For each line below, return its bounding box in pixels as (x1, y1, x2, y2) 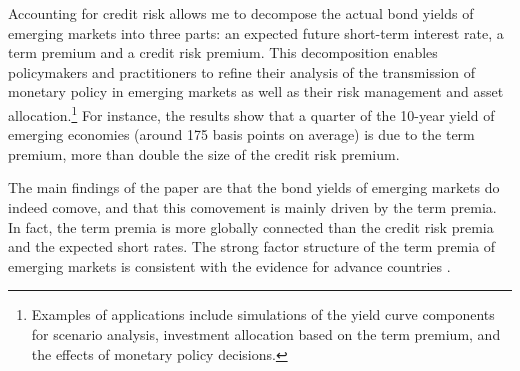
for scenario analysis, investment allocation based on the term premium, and (31, 323, 501, 344)
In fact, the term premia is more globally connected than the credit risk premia (8, 216, 494, 237)
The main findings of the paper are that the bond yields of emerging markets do (8, 177, 500, 198)
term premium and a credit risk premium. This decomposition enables (8, 42, 438, 63)
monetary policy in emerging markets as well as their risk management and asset (8, 81, 504, 102)
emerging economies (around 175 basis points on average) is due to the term (8, 124, 475, 145)
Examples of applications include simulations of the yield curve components (31, 304, 495, 325)
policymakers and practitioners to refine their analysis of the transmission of (8, 61, 476, 82)
